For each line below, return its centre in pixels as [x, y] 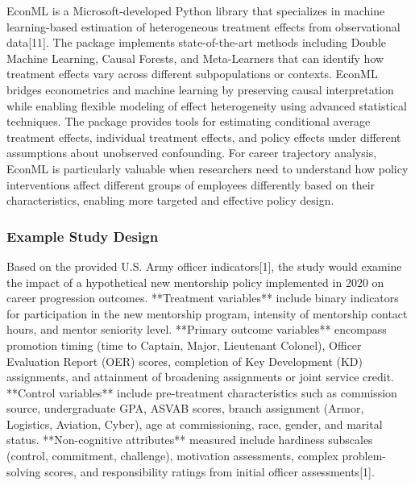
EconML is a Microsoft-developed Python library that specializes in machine [196, 10]
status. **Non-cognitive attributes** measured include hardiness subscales [190, 440]
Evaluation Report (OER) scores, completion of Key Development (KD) [185, 361]
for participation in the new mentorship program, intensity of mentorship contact [207, 313]
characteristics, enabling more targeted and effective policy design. [170, 200]
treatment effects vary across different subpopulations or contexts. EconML [192, 74]
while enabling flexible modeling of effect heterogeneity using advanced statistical [207, 105]
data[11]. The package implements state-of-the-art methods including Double [197, 42]
